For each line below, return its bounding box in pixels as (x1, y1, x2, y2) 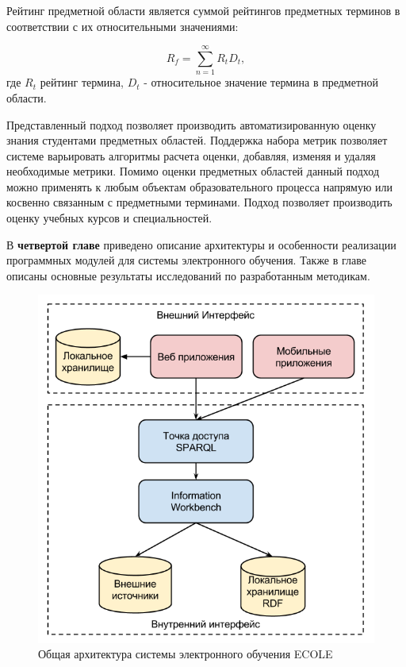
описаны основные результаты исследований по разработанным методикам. (6, 267, 370, 283)
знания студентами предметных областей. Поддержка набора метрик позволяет (6, 132, 388, 148)
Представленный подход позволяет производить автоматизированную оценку (6, 116, 377, 133)
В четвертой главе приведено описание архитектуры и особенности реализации (6, 236, 396, 253)
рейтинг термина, (40, 74, 124, 91)
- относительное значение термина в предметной (144, 74, 378, 91)
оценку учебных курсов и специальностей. (6, 210, 213, 226)
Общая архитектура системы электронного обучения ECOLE (38, 646, 333, 662)
